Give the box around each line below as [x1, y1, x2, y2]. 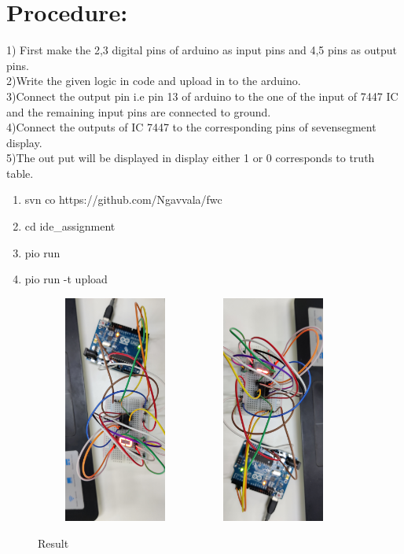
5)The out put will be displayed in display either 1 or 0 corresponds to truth [6, 150, 375, 166]
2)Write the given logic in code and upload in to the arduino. [6, 72, 301, 89]
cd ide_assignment [24, 218, 116, 235]
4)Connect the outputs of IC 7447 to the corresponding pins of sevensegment [6, 119, 376, 135]
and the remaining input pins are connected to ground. [6, 103, 271, 120]
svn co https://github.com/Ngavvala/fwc [24, 191, 222, 208]
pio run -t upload [24, 271, 108, 287]
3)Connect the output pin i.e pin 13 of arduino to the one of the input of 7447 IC [6, 87, 398, 104]
